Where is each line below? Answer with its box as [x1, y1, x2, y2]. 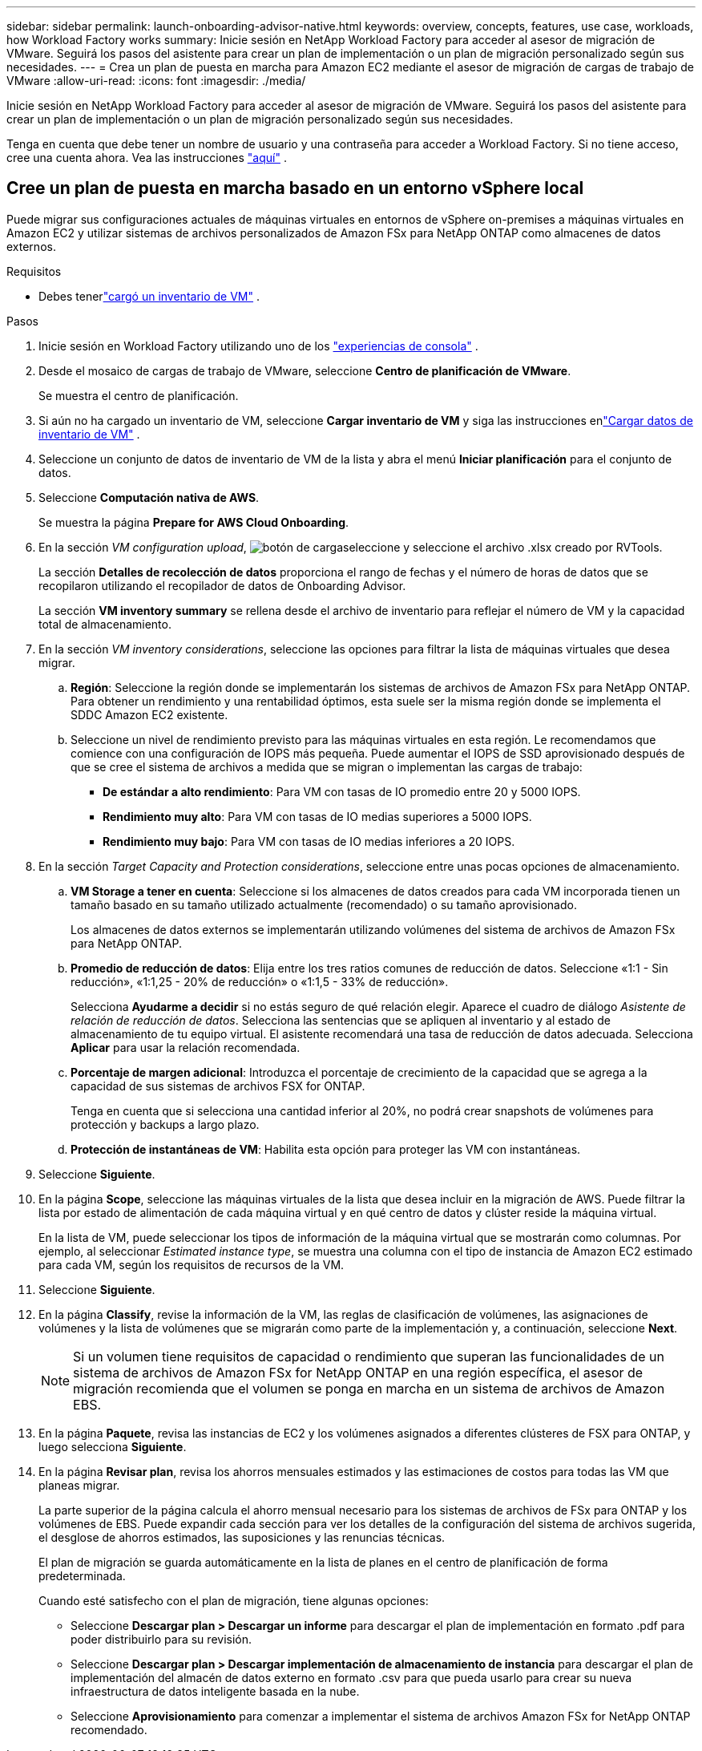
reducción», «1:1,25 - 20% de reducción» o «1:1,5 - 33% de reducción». [71, 974, 449, 989]
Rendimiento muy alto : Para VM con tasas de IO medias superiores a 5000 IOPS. [103, 809, 532, 823]
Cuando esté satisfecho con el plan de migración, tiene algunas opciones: [38, 1593, 429, 1607]
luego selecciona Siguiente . [38, 1439, 187, 1454]
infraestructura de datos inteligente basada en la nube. [71, 1684, 360, 1698]
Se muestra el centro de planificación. [38, 388, 239, 402]
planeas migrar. [38, 1478, 120, 1492]
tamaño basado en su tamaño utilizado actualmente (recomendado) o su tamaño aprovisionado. [71, 897, 577, 912]
